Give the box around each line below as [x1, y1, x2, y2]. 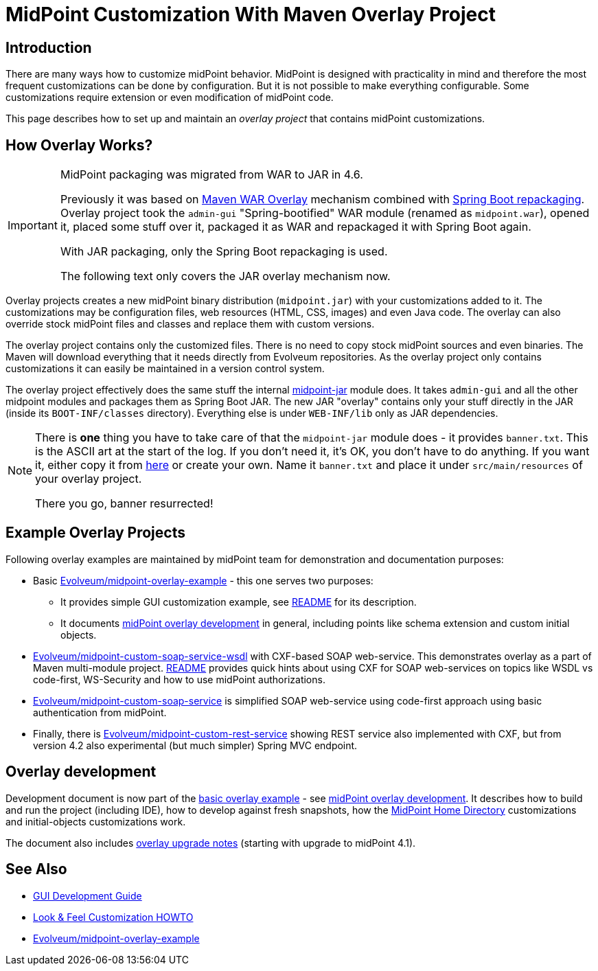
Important [8, 218, 58, 233]
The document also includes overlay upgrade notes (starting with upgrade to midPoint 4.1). [5, 836, 416, 849]
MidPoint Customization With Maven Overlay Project [5, 3, 496, 26]
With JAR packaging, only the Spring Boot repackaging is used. [60, 244, 388, 259]
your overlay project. [35, 472, 142, 486]
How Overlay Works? [5, 136, 153, 154]
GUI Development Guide [33, 889, 142, 902]
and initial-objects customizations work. [5, 815, 186, 827]
